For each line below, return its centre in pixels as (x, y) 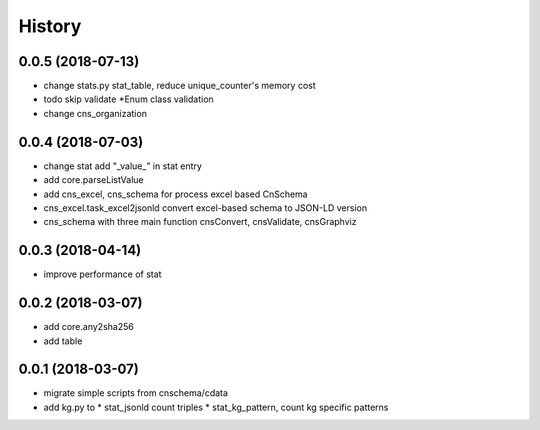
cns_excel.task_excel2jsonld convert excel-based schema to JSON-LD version (205, 207)
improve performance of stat (102, 274)
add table (63, 341)
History (50, 26)
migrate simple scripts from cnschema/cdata (136, 393)
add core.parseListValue (93, 180)
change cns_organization (95, 113)
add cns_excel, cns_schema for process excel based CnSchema (176, 194)
